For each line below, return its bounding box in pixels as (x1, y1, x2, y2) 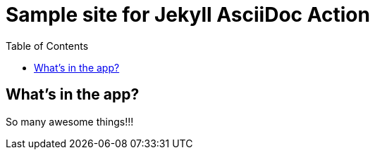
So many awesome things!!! (6, 115, 134, 128)
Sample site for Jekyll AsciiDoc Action (6, 3, 370, 27)
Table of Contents (6, 39, 89, 52)
